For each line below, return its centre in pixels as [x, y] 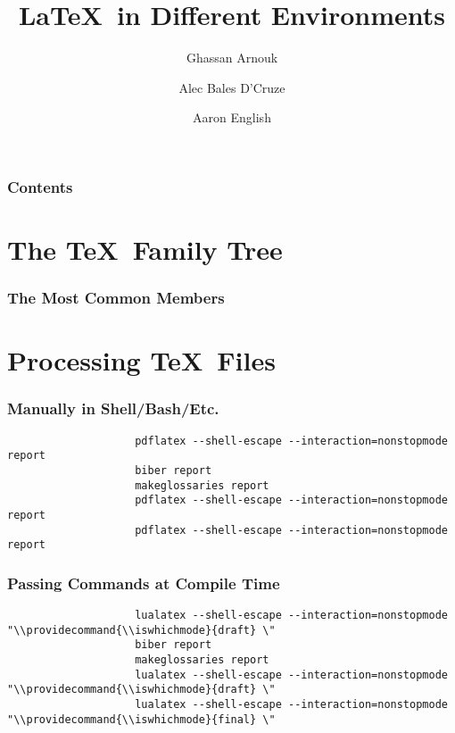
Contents [40, 186]
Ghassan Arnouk [232, 58]
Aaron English [232, 117]
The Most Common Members [116, 298]
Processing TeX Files [141, 360]
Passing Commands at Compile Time [144, 583]
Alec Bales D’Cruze [232, 87]
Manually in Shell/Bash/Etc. [113, 408]
